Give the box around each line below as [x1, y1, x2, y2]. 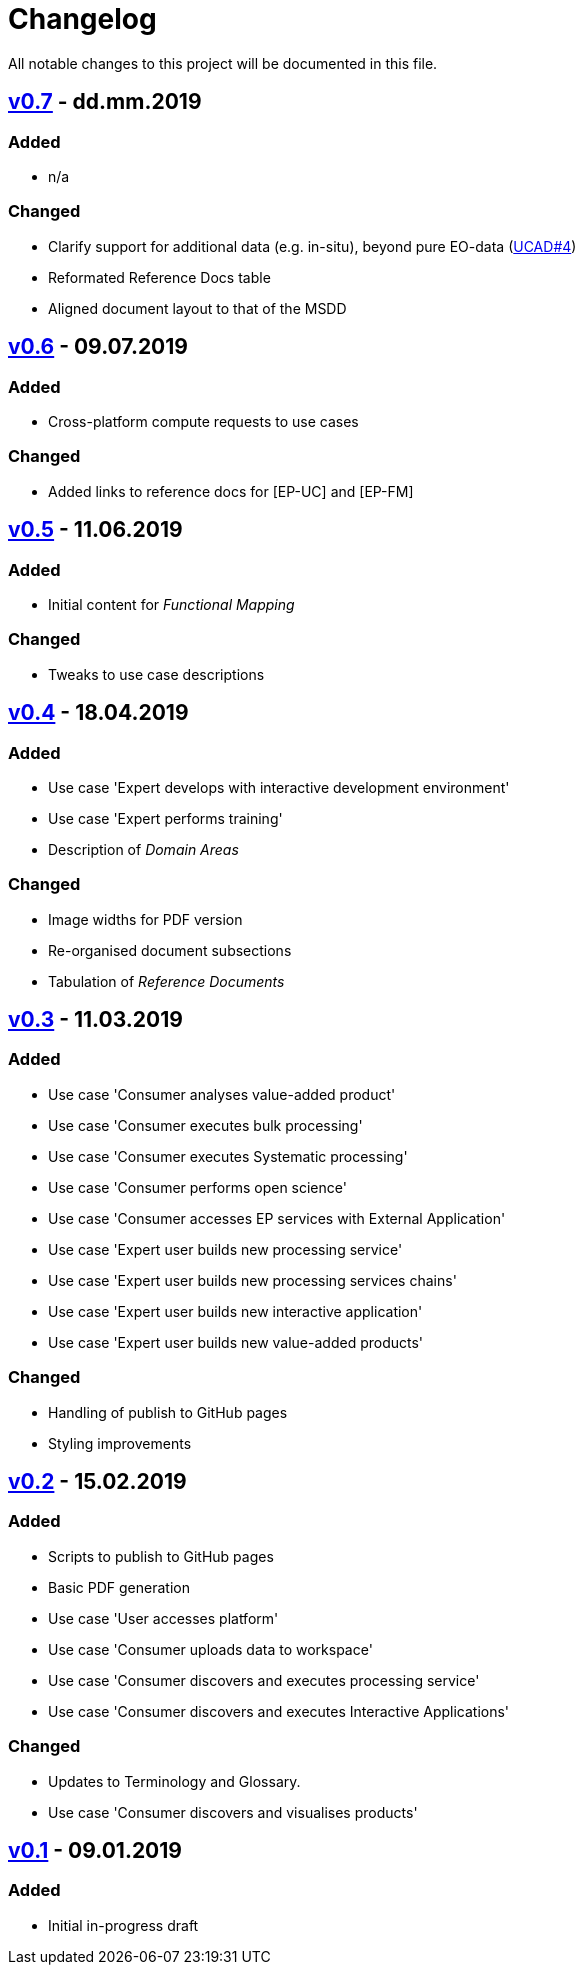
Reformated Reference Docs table [48, 268, 271, 286]
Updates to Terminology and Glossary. [48, 1772, 301, 1790]
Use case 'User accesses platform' [48, 1609, 279, 1627]
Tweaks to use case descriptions [48, 665, 265, 683]
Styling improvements [48, 1434, 192, 1452]
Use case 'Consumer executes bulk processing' [48, 1116, 363, 1134]
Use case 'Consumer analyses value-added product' [48, 1085, 396, 1103]
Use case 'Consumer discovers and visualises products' [48, 1803, 418, 1821]
